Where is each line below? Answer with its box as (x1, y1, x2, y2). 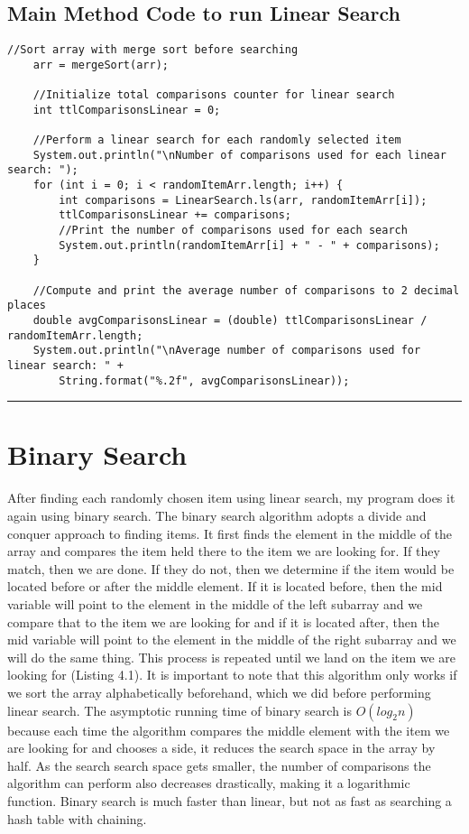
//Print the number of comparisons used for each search (59, 224, 408, 237)
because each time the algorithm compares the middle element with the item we (7, 720, 450, 739)
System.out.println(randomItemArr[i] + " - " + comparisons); (59, 238, 440, 252)
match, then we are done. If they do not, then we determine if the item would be (7, 559, 455, 578)
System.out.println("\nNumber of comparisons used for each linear (32, 148, 446, 162)
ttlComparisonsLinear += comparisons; (59, 208, 291, 222)
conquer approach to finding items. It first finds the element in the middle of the (7, 524, 453, 542)
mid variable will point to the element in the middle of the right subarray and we (7, 630, 456, 649)
